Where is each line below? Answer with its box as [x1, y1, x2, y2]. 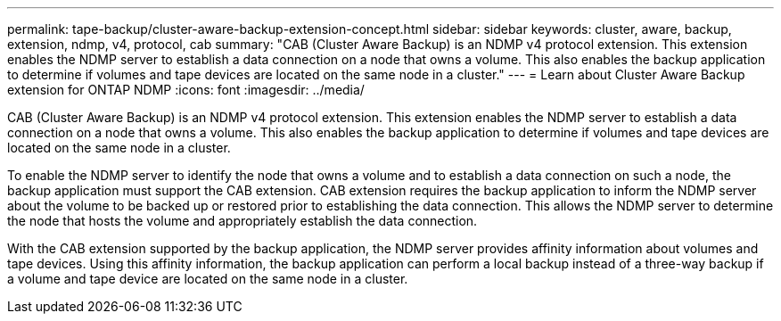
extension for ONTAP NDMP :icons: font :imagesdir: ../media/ [7, 82, 365, 97]
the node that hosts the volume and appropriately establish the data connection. [7, 213, 478, 228]
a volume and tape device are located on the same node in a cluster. [7, 271, 408, 286]
